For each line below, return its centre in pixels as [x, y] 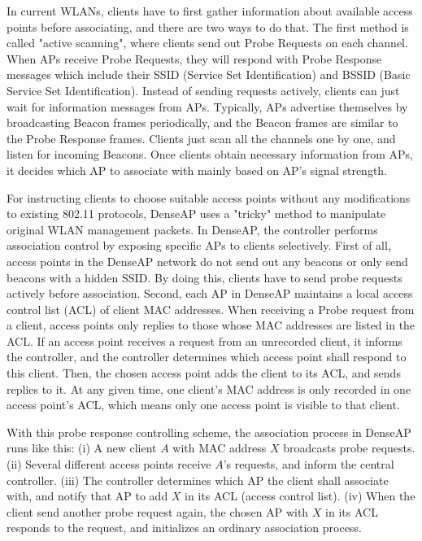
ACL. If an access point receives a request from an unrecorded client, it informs [204, 340]
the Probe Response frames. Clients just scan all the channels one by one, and [201, 138]
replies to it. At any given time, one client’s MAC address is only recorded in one [209, 388]
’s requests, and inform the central [309, 464]
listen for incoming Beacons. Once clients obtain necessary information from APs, [210, 154]
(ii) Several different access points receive [109, 464]
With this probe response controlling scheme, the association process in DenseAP [209, 432]
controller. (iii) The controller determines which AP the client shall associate [198, 480]
